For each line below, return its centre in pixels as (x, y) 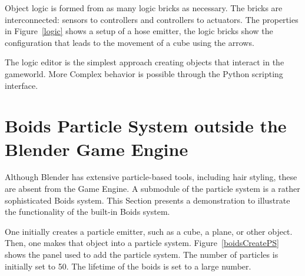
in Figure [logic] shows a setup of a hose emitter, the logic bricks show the (139, 31)
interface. (21, 85)
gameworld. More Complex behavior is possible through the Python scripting (144, 73)
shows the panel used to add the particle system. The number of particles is (142, 255)
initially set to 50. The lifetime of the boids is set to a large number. (128, 266)
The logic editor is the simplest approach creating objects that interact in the (145, 62)
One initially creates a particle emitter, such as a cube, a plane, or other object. (149, 231)
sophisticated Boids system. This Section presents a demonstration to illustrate (147, 200)
